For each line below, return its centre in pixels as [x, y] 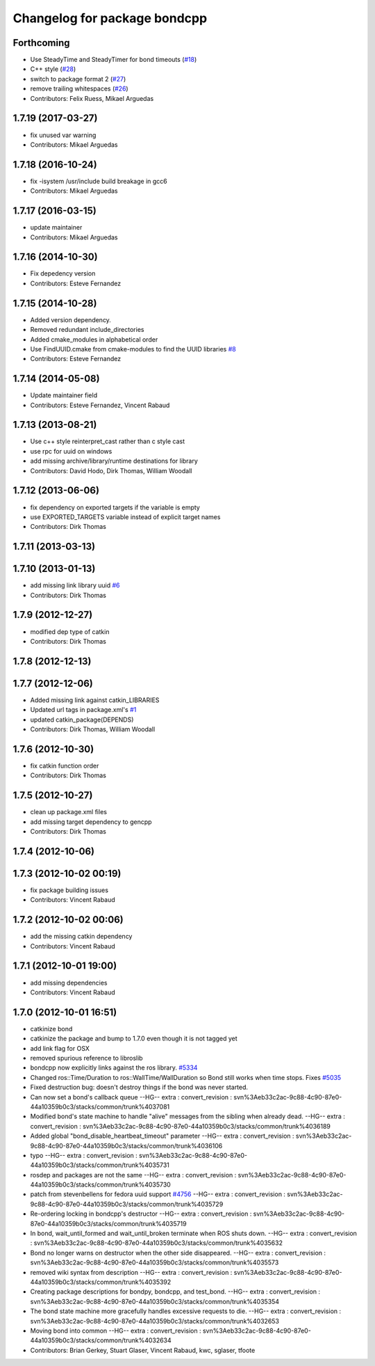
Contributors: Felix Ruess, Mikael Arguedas [92, 98]
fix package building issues [69, 890]
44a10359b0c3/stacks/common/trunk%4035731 [100, 1165]
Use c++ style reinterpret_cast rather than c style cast [108, 441]
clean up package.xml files [69, 812]
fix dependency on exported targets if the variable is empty [115, 507]
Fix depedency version [63, 273]
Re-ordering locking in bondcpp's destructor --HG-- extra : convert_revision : [141, 1214]
